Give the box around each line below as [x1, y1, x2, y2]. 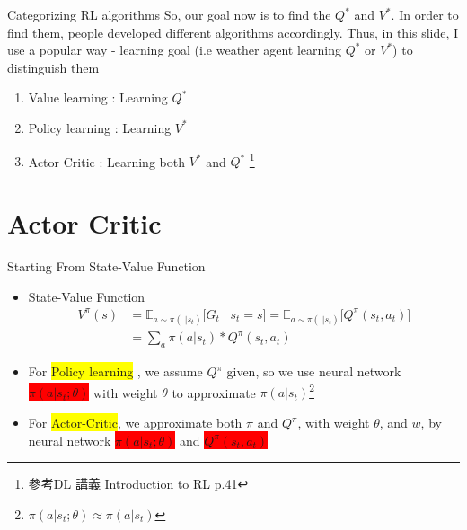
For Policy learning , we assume [28, 362, 203, 381]
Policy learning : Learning [28, 118, 172, 137]
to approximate [172, 383, 256, 402]
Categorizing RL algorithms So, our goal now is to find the [7, 5, 331, 23]
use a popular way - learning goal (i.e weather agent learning [7, 40, 342, 59]
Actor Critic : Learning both [28, 152, 185, 171]
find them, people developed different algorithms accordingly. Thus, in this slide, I [7, 22, 459, 41]
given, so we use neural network [226, 362, 401, 381]
